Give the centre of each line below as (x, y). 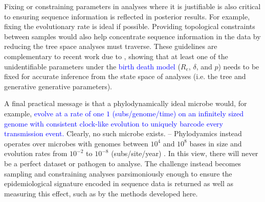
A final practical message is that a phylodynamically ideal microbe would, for (126, 103)
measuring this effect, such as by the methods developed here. (101, 193)
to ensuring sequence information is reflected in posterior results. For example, (127, 16)
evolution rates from (36, 153)
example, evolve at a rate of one (54, 113)
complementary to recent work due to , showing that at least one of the (116, 56)
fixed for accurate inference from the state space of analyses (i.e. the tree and (125, 76)
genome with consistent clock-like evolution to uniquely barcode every (114, 123)
